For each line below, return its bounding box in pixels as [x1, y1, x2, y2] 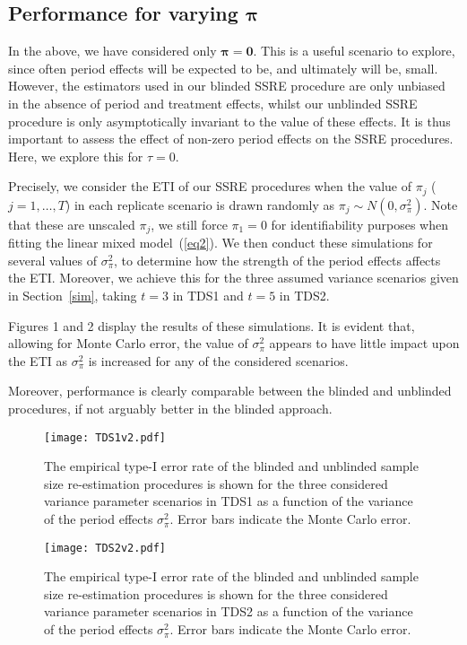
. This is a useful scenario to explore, [253, 41, 455, 60]
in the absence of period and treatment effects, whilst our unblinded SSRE [8, 93, 418, 112]
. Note [423, 195, 458, 214]
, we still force [151, 214, 228, 233]
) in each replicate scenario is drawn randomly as [65, 195, 335, 214]
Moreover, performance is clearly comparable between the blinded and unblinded [8, 381, 452, 400]
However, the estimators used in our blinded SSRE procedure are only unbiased [8, 76, 445, 95]
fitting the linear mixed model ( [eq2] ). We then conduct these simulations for [8, 233, 433, 252]
